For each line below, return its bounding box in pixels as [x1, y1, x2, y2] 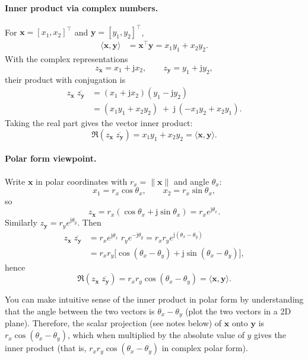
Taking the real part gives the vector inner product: [5, 117, 193, 129]
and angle [173, 175, 209, 187]
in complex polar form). [161, 342, 248, 354]
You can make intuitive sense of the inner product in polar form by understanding [5, 293, 304, 306]
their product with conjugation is [5, 73, 126, 85]
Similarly [5, 216, 37, 229]
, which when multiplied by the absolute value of [67, 329, 245, 341]
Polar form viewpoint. [5, 152, 97, 165]
